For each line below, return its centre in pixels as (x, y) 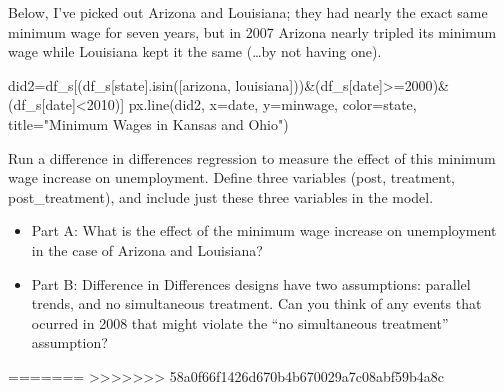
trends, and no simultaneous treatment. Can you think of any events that (256, 303)
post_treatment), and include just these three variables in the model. (221, 196)
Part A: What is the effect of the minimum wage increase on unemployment (264, 230)
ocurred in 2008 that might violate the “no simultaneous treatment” (240, 322)
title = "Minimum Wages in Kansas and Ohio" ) (148, 123)
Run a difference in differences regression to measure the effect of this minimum (252, 157)
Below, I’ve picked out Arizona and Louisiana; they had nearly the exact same (248, 12)
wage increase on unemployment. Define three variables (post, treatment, (231, 177)
